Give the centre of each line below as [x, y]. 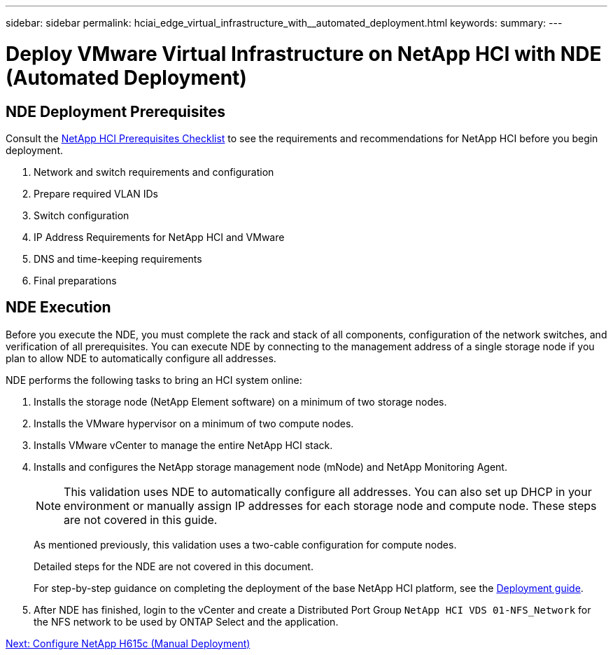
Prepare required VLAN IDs [96, 193]
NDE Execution [58, 308]
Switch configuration [82, 215]
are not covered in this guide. [141, 519]
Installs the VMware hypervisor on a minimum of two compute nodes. [194, 423]
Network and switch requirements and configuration [154, 172]
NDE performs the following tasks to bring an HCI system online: [154, 380]
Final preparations [75, 280]
